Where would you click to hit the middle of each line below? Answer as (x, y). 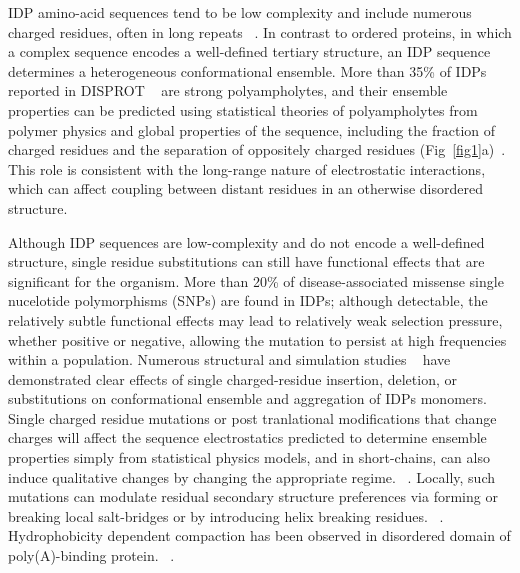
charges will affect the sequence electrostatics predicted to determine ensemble (247, 437)
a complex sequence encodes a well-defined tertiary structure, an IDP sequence (249, 51)
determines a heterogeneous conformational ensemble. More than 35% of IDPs (247, 70)
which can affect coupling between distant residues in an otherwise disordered (245, 188)
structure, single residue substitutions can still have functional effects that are (246, 261)
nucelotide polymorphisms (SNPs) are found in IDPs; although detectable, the (248, 300)
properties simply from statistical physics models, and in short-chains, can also (249, 457)
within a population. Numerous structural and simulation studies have (229, 359)
